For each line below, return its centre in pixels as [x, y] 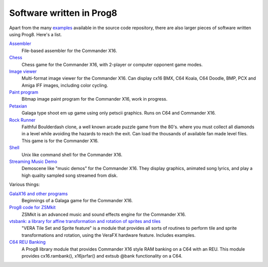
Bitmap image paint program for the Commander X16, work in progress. [95, 99]
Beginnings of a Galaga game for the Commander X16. [77, 200]
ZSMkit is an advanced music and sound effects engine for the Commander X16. [104, 214]
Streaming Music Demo [33, 161]
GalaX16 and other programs [38, 194]
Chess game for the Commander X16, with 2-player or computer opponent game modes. [112, 64]
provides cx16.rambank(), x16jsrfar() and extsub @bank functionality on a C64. [102, 256]
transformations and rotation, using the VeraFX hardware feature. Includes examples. [109, 235]
